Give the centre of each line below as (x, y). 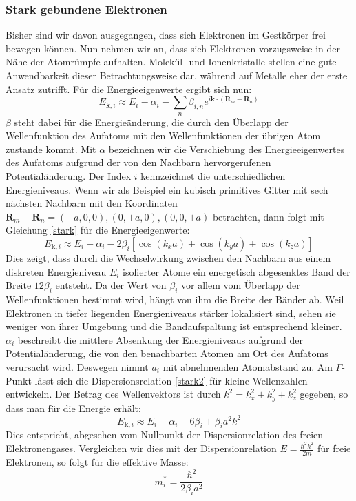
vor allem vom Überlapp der (241, 285)
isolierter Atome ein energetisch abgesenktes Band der (237, 271)
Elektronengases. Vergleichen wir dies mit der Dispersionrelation (141, 448)
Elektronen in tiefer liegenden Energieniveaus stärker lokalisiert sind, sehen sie (171, 313)
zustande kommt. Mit (51, 149)
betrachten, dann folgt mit (268, 216)
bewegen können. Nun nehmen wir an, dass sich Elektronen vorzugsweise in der (173, 48)
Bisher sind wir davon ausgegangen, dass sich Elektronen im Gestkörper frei (166, 35)
